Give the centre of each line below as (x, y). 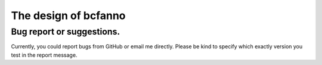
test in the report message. (44, 55)
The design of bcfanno (68, 16)
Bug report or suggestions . (66, 32)
